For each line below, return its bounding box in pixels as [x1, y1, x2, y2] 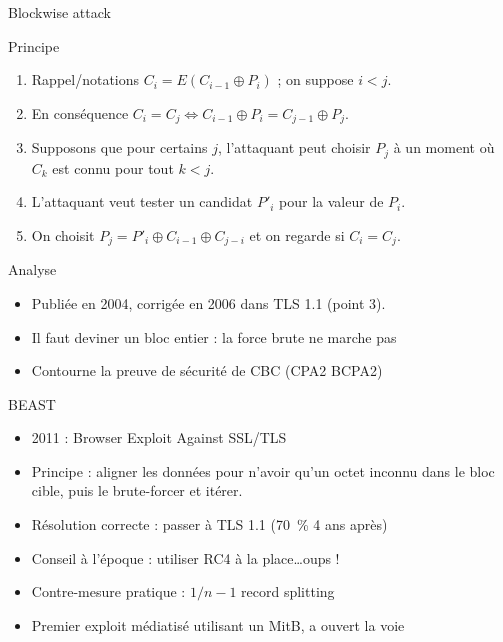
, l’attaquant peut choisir [217, 137, 371, 158]
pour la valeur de [279, 191, 384, 212]
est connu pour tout [52, 157, 174, 178]
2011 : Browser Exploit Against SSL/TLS [31, 427, 287, 448]
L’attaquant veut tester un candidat [31, 191, 253, 212]
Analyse [8, 259, 57, 280]
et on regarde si [249, 224, 345, 245]
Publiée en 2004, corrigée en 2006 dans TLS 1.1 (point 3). [31, 292, 386, 313]
